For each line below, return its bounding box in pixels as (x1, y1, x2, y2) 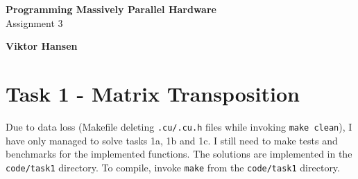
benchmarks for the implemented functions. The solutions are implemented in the (6, 147, 352, 161)
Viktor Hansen (6, 39, 78, 53)
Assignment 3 (6, 15, 63, 30)
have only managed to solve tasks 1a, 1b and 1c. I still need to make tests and (6, 133, 338, 147)
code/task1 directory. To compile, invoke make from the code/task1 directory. (6, 160, 340, 174)
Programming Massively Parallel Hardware (6, 2, 216, 16)
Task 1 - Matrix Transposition (6, 79, 300, 107)
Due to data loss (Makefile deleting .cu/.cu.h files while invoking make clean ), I (6, 119, 352, 133)
